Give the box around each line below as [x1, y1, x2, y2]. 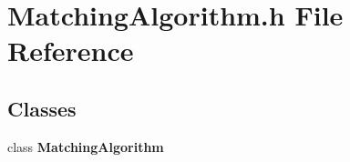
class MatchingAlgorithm [7, 137, 164, 156]
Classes [7, 94, 77, 122]
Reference [7, 32, 134, 69]
